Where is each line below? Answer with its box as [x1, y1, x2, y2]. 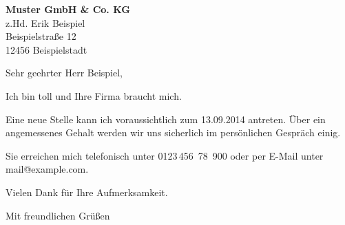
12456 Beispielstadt [6, 42, 87, 56]
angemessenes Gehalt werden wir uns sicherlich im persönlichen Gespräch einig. [6, 125, 341, 140]
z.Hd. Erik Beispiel [6, 15, 85, 30]
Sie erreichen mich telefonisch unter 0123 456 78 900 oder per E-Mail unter [6, 148, 324, 162]
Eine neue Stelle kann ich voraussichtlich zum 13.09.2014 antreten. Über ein [6, 111, 326, 126]
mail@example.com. [6, 162, 89, 176]
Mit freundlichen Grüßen [6, 208, 110, 222]
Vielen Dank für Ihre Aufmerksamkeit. [6, 184, 168, 199]
